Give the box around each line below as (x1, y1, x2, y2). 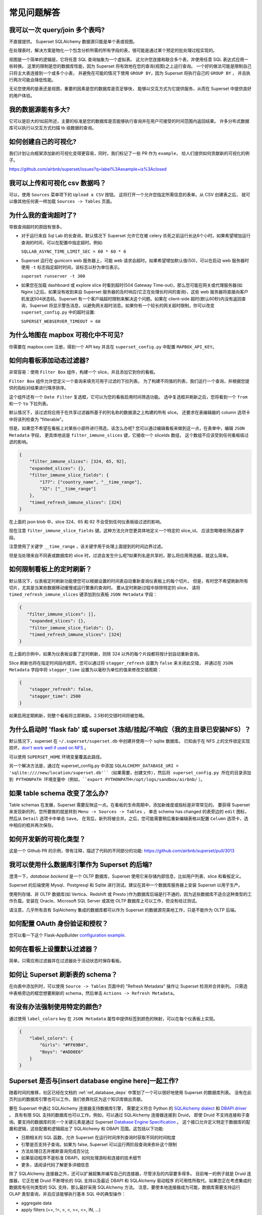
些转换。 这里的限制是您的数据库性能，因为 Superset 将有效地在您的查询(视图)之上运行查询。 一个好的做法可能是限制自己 (9, 63, 252, 69)
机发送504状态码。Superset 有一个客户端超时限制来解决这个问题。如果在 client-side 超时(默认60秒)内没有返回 (21, 295, 242, 301)
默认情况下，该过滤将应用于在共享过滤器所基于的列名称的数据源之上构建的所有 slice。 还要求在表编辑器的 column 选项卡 (9, 410, 250, 416)
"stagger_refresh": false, (29, 687, 94, 692)
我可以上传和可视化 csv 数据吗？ (9, 179, 106, 187)
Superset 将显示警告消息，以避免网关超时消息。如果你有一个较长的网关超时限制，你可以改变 (29, 302, 215, 308)
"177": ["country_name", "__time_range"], (39, 479, 143, 485)
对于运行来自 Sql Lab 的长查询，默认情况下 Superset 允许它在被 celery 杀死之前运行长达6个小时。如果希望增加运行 (21, 233, 251, 239)
